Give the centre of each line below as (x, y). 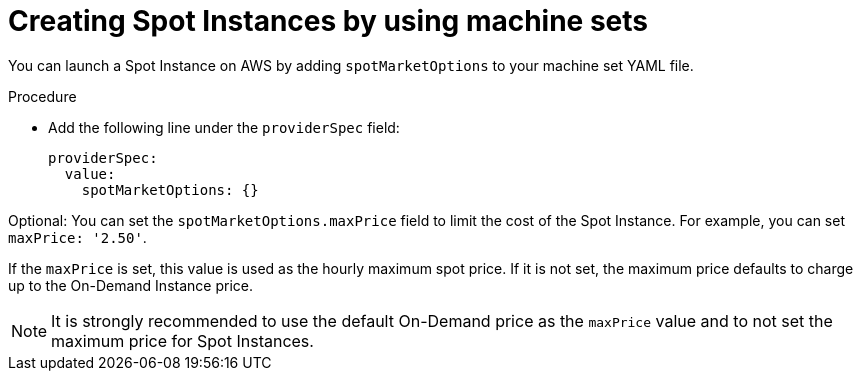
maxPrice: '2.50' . (77, 237)
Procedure (42, 96)
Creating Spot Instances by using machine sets (328, 21)
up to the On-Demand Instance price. (130, 285)
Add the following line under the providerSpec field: (224, 127)
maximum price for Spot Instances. (182, 340)
